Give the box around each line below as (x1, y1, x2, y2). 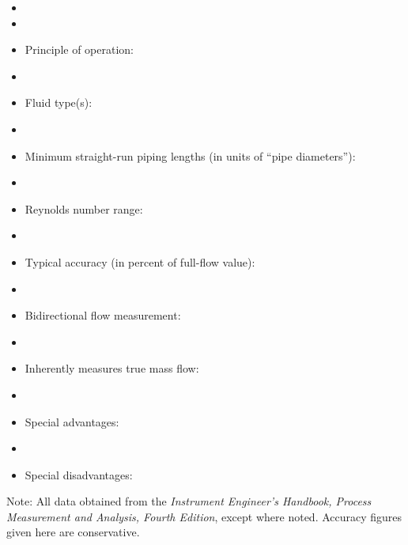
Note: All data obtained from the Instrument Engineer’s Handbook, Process (6, 493, 372, 509)
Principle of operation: (25, 41, 134, 58)
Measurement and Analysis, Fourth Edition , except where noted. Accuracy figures (6, 508, 402, 524)
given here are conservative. (6, 524, 140, 540)
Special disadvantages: (25, 466, 133, 483)
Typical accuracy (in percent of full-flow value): (25, 253, 255, 270)
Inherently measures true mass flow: (25, 360, 199, 377)
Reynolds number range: (25, 200, 143, 217)
